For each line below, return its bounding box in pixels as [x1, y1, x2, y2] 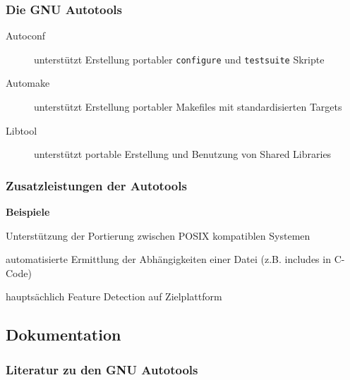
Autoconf [6, 28, 46, 43]
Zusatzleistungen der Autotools [6, 176, 187, 194]
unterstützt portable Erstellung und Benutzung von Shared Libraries [34, 147, 332, 161]
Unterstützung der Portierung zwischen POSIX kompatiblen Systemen [6, 228, 310, 243]
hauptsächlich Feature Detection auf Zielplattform [6, 289, 222, 304]
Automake [6, 75, 50, 90]
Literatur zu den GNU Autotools [6, 360, 198, 378]
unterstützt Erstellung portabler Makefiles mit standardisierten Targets [34, 99, 342, 114]
